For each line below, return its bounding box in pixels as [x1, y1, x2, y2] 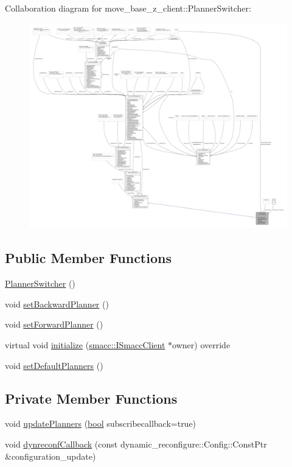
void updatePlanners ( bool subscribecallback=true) [5, 417, 196, 430]
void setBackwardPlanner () [5, 297, 109, 310]
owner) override [172, 339, 231, 351]
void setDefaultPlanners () [5, 359, 103, 371]
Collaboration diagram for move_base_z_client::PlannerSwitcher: [5, 2, 251, 14]
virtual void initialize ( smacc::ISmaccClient [5, 339, 165, 351]
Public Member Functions [5, 248, 172, 267]
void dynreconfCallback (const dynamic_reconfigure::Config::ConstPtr [5, 438, 267, 451]
